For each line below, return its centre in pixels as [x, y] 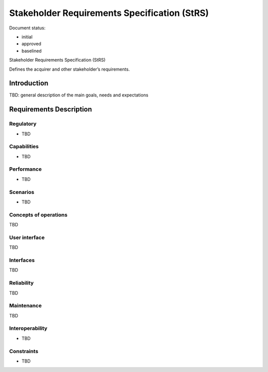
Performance [26, 169]
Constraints [24, 351]
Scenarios [22, 192]
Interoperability [28, 328]
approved [32, 44]
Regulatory [23, 124]
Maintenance [26, 306]
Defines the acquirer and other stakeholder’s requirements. [69, 69]
